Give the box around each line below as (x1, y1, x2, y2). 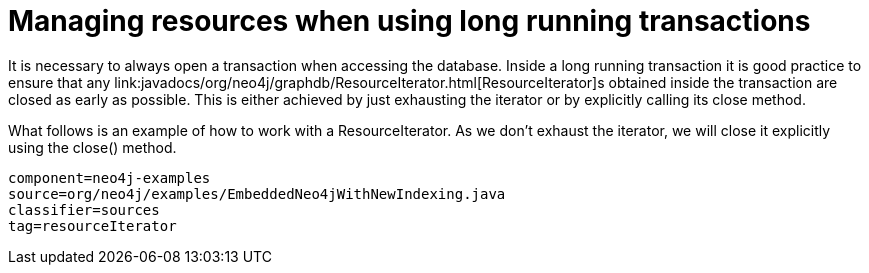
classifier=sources (8, 201, 160, 218)
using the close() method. (8, 138, 177, 156)
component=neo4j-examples (8, 169, 211, 186)
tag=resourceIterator (8, 217, 177, 234)
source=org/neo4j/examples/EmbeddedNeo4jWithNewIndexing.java (8, 185, 506, 202)
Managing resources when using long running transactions (8, 4, 811, 38)
